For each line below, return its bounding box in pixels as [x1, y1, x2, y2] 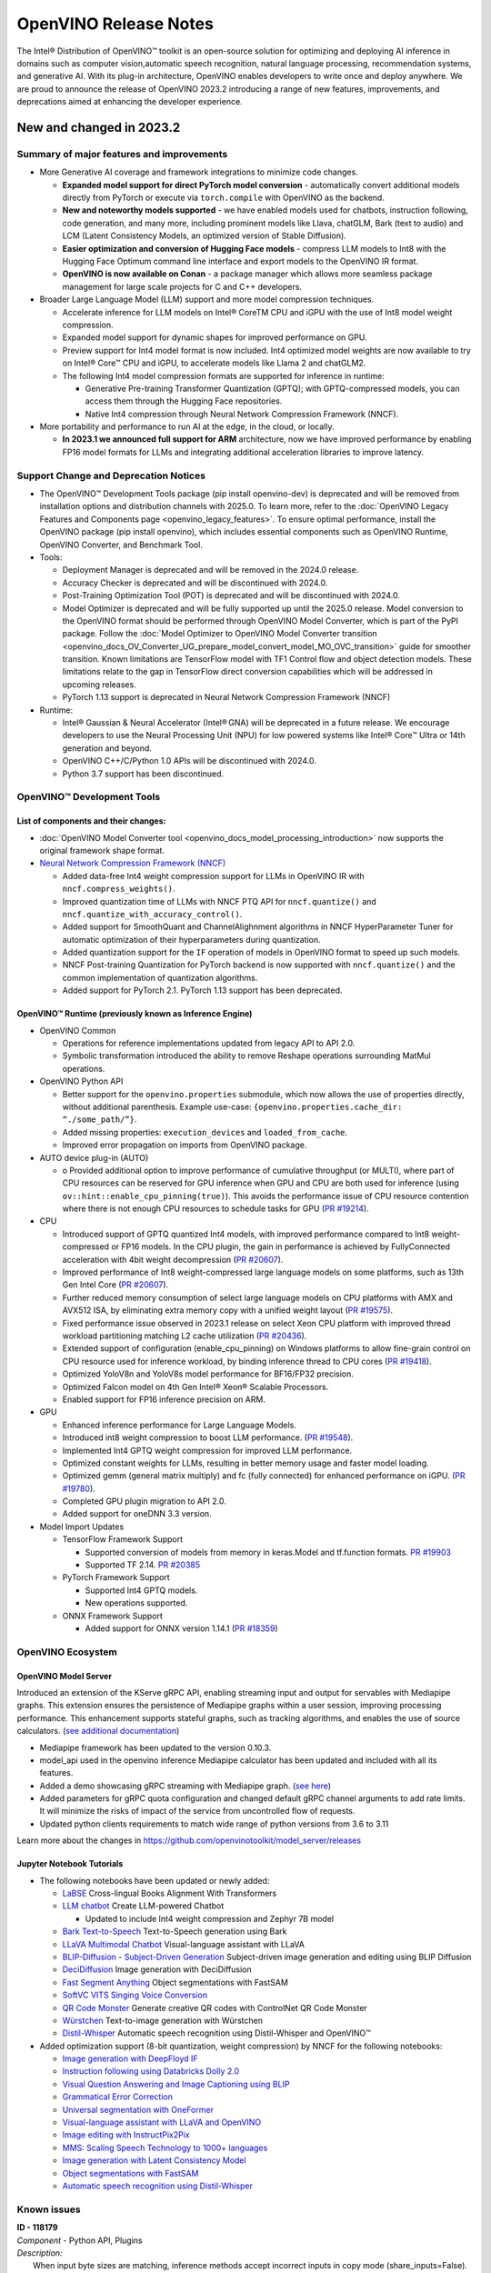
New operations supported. [85, 1597, 188, 1608]
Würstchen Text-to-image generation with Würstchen [62, 2015, 264, 2026]
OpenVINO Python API [39, 1076, 124, 1086]
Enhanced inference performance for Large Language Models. [62, 1419, 297, 1430]
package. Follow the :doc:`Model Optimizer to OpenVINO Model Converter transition [62, 628, 377, 639]
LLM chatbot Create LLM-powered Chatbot [62, 1900, 225, 1911]
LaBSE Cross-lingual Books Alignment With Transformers [62, 1887, 277, 1899]
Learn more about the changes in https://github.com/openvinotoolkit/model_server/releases [16, 1835, 362, 1846]
